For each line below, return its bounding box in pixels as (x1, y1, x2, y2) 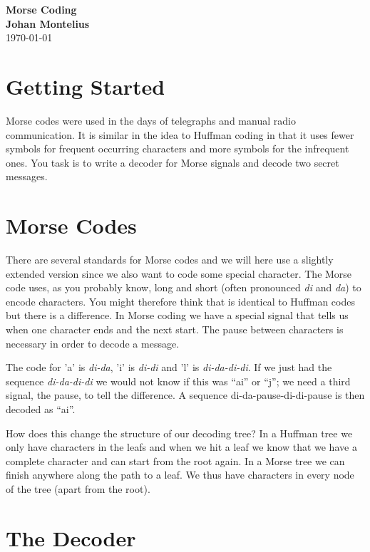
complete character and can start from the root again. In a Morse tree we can (6, 453, 345, 468)
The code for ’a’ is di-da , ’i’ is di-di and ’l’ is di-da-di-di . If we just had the (6, 360, 332, 375)
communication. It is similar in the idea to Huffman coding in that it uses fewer (6, 127, 354, 142)
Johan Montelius (6, 16, 90, 31)
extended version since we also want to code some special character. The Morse (6, 266, 352, 281)
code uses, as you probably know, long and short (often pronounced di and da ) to (6, 280, 361, 295)
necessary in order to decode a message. (6, 335, 180, 350)
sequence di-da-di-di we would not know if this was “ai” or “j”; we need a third (6, 373, 351, 388)
